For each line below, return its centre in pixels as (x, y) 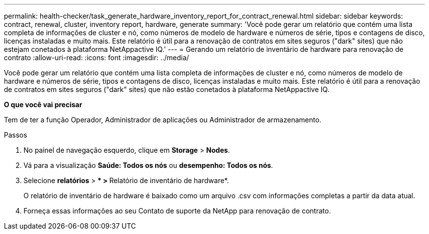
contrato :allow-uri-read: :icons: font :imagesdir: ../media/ (96, 58)
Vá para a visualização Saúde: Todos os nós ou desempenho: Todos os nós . (148, 165)
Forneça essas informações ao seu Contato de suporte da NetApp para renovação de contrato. (177, 211)
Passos (16, 135)
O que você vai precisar (43, 105)
